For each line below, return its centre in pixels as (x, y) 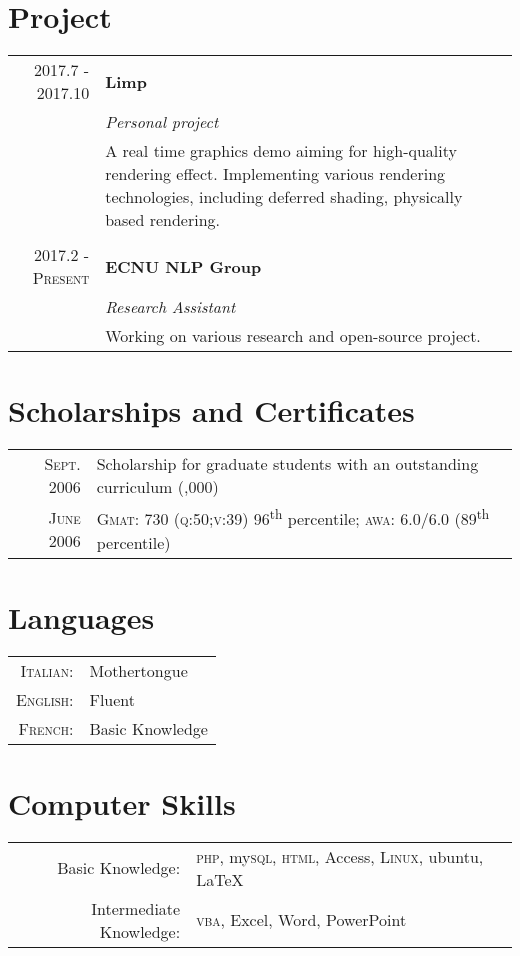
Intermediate (136, 908)
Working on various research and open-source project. (293, 336)
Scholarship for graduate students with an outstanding (287, 464)
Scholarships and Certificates (211, 410)
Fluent (112, 699)
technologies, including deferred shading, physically (284, 197)
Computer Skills (122, 802)
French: (46, 728)
